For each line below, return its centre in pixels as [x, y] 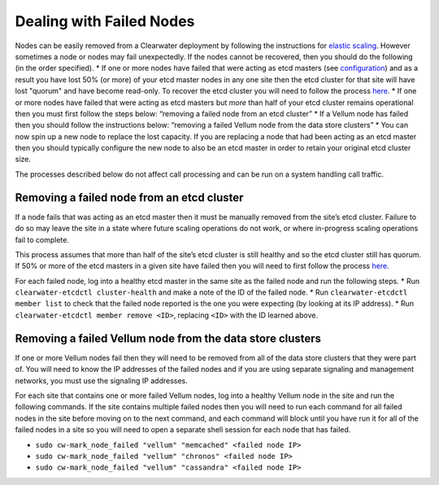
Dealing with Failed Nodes [105, 21]
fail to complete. [42, 239]
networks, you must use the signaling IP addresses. [102, 380]
